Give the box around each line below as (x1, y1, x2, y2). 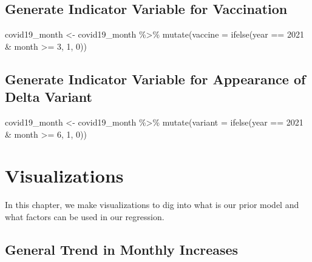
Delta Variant (5, 87, 92, 106)
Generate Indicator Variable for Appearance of (5, 69, 306, 88)
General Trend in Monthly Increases (5, 240, 239, 258)
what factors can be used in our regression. (5, 210, 164, 223)
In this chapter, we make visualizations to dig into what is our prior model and (5, 198, 299, 211)
